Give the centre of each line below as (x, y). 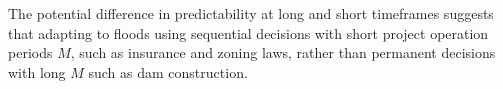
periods (30, 52)
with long (37, 71)
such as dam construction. (168, 71)
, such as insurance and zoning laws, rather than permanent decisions (283, 52)
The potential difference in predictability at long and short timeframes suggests (251, 13)
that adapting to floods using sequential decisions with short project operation (248, 32)
